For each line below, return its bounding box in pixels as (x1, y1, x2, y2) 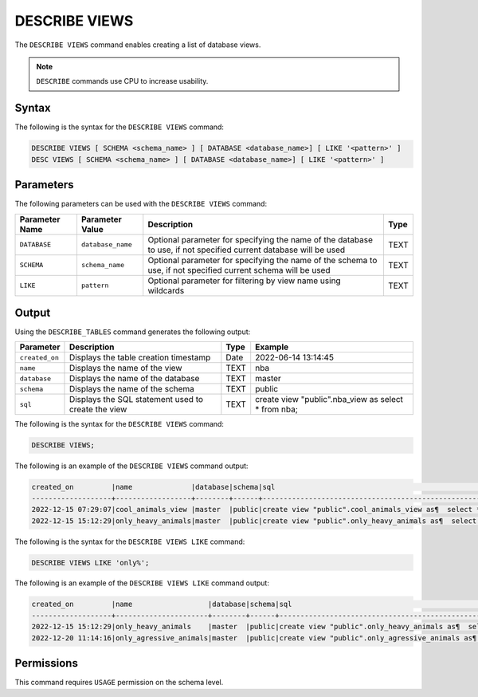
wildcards (147, 285, 185, 296)
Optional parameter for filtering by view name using (147, 275, 342, 286)
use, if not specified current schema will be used (147, 264, 331, 275)
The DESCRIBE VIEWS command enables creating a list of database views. (14, 40, 261, 49)
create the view (69, 404, 127, 415)
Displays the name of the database (69, 373, 200, 384)
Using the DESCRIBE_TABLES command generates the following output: (14, 327, 251, 337)
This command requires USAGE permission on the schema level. (14, 678, 224, 687)
